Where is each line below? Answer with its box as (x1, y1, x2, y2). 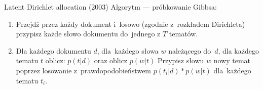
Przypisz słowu (157, 55, 204, 66)
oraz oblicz (94, 55, 128, 66)
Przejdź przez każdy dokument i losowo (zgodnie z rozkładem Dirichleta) (16, 18, 245, 29)
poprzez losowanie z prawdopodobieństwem (16, 65, 152, 75)
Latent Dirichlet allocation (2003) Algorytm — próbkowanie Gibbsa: (4, 2, 217, 12)
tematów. (169, 28, 198, 39)
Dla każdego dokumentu (16, 45, 91, 56)
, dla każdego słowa (97, 45, 159, 56)
